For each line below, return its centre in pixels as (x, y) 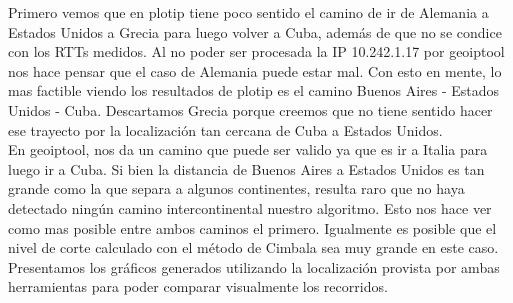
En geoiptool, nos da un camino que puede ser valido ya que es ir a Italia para (248, 149)
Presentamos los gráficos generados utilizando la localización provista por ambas (254, 266)
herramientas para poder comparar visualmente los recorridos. (198, 286)
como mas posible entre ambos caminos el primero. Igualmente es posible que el (252, 227)
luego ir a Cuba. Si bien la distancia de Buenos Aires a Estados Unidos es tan (246, 168)
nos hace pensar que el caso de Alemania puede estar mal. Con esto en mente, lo (255, 70)
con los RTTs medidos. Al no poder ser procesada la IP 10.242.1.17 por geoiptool (256, 51)
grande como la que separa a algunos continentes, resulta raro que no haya (236, 188)
